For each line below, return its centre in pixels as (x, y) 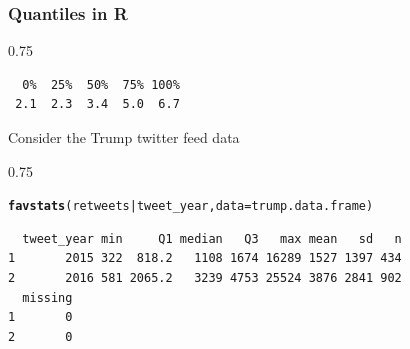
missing (47, 297)
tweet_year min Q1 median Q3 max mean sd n (212, 238)
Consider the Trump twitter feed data (124, 137)
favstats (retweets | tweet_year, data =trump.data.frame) (191, 206)
